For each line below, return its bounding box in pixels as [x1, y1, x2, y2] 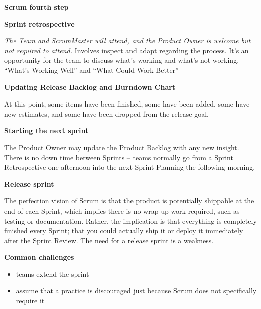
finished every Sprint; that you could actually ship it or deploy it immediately [4, 225, 243, 236]
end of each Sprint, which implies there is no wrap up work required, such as [4, 205, 240, 216]
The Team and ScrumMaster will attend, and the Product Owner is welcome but [4, 35, 251, 46]
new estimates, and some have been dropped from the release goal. [4, 108, 209, 119]
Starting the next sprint [4, 125, 89, 136]
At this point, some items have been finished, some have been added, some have [4, 98, 250, 109]
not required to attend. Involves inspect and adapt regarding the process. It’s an [4, 45, 249, 55]
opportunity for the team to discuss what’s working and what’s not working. [4, 55, 239, 65]
